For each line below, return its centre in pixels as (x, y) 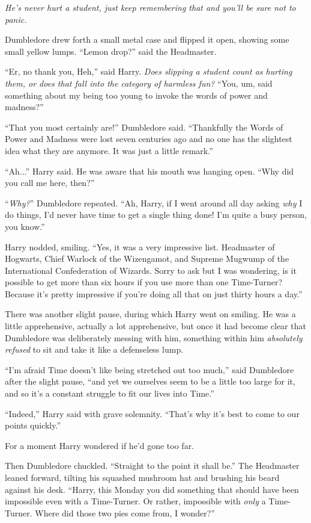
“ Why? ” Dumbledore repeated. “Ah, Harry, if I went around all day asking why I (154, 203)
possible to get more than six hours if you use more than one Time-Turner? (144, 282)
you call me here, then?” (50, 183)
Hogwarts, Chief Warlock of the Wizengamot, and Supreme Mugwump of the (147, 258)
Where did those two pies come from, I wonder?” (125, 512)
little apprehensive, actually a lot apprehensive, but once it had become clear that (155, 326)
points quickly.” (33, 425)
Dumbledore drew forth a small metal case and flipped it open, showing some (147, 39)
